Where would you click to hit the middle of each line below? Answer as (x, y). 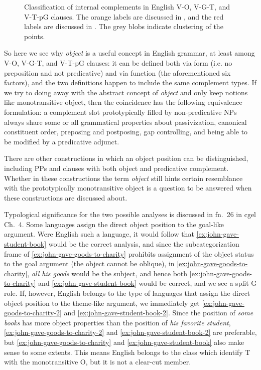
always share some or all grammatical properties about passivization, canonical (125, 122)
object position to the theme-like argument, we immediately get (102, 303)
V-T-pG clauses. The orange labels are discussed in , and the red (124, 16)
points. (35, 36)
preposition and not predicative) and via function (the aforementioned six (117, 72)
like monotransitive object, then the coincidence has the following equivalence (123, 102)
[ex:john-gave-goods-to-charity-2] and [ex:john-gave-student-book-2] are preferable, (130, 332)
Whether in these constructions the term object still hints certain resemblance (123, 178)
